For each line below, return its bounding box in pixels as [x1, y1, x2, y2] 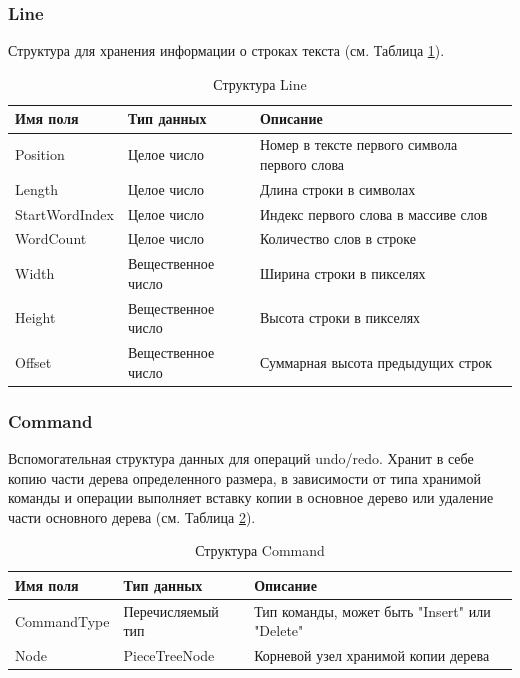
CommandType [15, 610, 110, 631]
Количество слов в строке [259, 228, 416, 249]
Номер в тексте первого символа [259, 134, 458, 155]
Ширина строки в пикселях [259, 263, 426, 284]
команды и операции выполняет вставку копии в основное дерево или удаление [8, 487, 494, 508]
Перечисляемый [123, 600, 219, 621]
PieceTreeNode [123, 645, 215, 666]
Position [15, 144, 65, 165]
